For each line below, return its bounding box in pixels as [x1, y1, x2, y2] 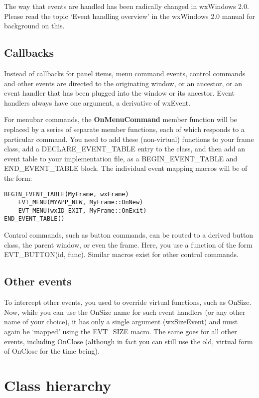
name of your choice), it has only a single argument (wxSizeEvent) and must [4, 316, 238, 327]
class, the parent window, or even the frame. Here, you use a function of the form [4, 239, 253, 250]
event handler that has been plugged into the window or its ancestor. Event [4, 88, 235, 98]
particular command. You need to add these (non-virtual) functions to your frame [4, 133, 254, 144]
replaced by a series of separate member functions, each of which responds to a [4, 124, 245, 134]
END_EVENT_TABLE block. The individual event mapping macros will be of [4, 163, 248, 173]
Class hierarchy [4, 375, 112, 395]
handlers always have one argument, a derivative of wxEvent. [4, 97, 191, 108]
